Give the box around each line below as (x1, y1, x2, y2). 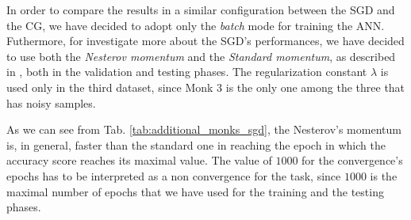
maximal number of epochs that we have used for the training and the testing (6, 183, 384, 199)
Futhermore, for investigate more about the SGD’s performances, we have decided (6, 32, 405, 49)
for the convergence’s (302, 152, 403, 169)
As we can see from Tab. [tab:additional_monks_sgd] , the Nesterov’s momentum (6, 121, 401, 138)
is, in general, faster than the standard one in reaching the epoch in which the (6, 136, 386, 153)
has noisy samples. (6, 94, 96, 111)
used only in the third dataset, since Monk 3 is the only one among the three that (6, 78, 405, 95)
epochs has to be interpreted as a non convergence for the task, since (6, 167, 341, 184)
